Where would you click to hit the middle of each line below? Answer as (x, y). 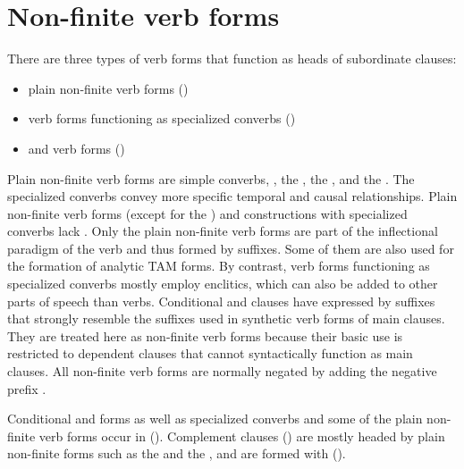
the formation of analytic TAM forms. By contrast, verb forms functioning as (219, 266)
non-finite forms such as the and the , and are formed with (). (177, 453)
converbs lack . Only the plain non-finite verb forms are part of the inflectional (223, 231)
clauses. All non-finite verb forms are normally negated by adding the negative (222, 371)
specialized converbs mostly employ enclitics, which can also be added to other (223, 284)
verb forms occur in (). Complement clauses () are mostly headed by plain (242, 435)
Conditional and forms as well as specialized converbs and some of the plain (215, 419)
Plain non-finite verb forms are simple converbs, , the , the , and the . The (211, 178)
